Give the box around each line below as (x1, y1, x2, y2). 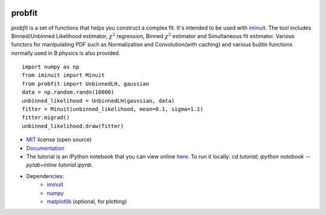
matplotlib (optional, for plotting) (46, 197, 127, 205)
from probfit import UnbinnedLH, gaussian (22, 80, 150, 87)
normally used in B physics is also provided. (11, 49, 121, 57)
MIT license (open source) (26, 136, 92, 143)
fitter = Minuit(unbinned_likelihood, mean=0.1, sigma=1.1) (22, 106, 203, 113)
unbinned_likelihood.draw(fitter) (22, 123, 124, 129)
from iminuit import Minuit (22, 72, 105, 79)
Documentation (26, 144, 65, 152)
